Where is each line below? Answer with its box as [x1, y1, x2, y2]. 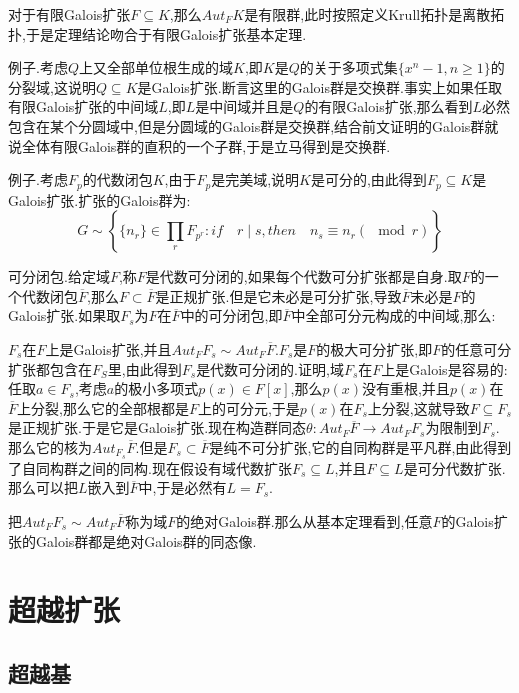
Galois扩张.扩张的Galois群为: [8, 189, 191, 210]
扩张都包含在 [8, 358, 92, 379]
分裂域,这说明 [8, 76, 96, 97]
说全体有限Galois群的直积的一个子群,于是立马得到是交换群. [8, 135, 391, 156]
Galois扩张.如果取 [8, 305, 121, 326]
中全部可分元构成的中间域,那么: [291, 305, 496, 326]
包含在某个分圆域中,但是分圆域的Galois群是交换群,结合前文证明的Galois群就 [8, 115, 499, 136]
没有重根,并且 [361, 378, 450, 399]
